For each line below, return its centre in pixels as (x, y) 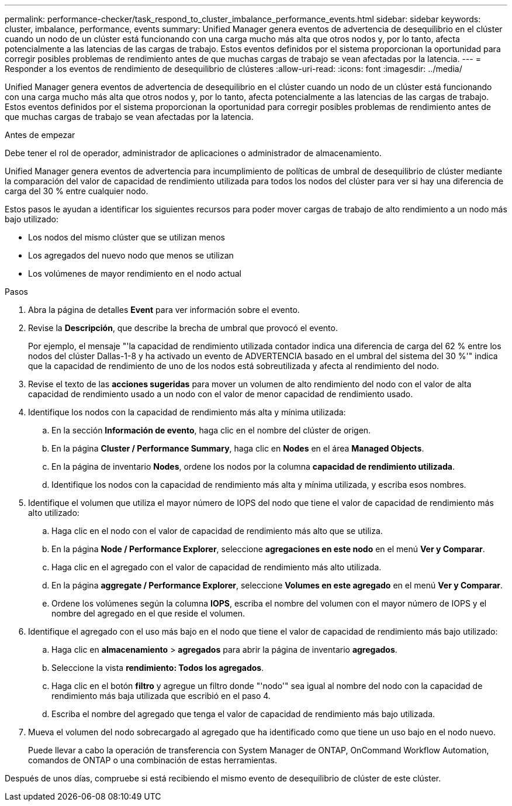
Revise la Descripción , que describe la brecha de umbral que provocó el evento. (183, 328)
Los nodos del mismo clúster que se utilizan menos (127, 237)
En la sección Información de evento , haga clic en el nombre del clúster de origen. (211, 430)
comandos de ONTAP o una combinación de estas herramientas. (153, 760)
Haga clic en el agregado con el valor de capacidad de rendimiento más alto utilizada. (217, 567)
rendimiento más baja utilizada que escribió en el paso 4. (161, 696)
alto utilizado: (54, 513)
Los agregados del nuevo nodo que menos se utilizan (131, 255)
